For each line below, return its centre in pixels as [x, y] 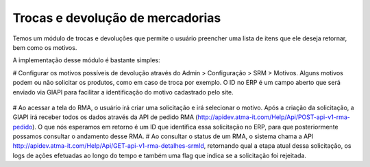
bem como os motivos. [45, 47]
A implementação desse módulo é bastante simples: [86, 60]
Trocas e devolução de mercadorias [117, 18]
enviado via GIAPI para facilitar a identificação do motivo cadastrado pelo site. [123, 92]
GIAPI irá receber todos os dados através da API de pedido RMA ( [105, 117]
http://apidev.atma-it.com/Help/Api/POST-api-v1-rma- [274, 117]
